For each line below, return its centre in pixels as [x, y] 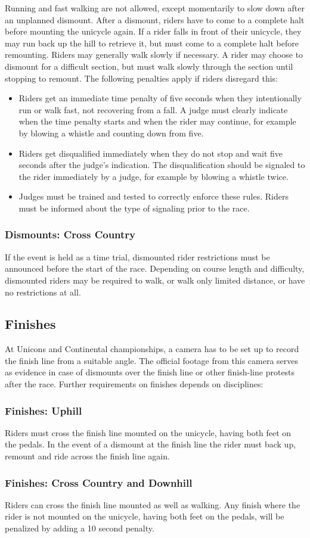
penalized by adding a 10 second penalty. [80, 528]
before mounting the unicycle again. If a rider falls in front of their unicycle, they [153, 31]
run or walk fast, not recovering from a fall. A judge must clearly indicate [153, 109]
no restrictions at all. [43, 292]
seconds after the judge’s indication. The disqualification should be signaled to [162, 165]
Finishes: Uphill [44, 410]
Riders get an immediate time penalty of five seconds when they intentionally [160, 98]
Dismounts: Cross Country [70, 234]
